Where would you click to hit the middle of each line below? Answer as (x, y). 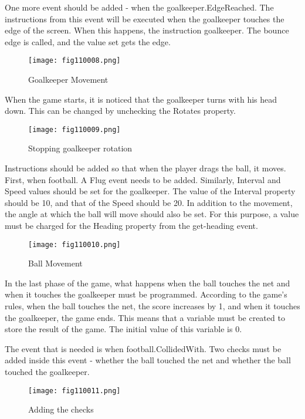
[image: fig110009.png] (74, 129)
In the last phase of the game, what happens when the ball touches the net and (148, 283)
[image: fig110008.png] (74, 61)
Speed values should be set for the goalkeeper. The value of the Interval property (150, 191)
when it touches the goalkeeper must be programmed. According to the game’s (146, 294)
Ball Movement (55, 263)
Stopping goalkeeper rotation (80, 148)
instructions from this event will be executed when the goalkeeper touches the (145, 18)
